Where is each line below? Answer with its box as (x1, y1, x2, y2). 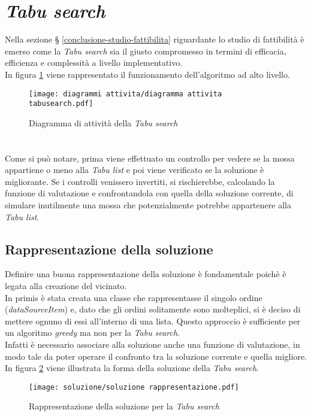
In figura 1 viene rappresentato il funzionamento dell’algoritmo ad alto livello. (5, 68, 290, 80)
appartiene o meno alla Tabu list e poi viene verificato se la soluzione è (5, 163, 264, 176)
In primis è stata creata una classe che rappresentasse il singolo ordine (5, 291, 262, 303)
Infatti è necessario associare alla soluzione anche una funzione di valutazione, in (5, 338, 300, 350)
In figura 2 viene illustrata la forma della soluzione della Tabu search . (5, 362, 259, 374)
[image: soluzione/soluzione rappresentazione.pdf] (29, 382, 239, 391)
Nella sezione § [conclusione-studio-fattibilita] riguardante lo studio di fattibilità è (5, 33, 304, 45)
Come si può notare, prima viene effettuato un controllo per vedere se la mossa (5, 151, 295, 164)
